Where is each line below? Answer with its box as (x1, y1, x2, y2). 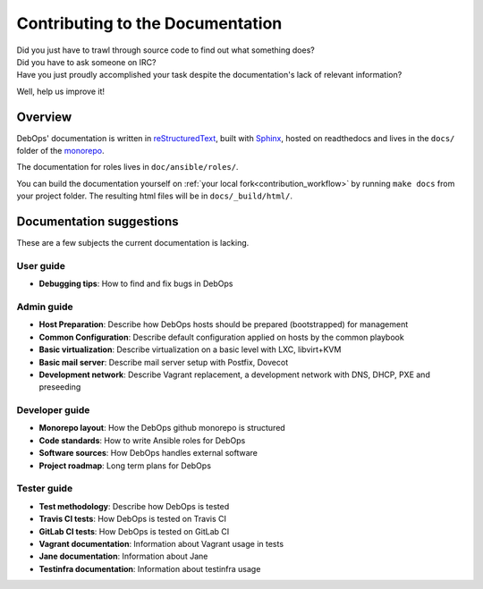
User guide (16, 259, 66, 272)
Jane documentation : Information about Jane (38, 551, 208, 562)
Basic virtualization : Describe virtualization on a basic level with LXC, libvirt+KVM (38, 344, 342, 355)
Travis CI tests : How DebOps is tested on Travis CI (38, 514, 227, 525)
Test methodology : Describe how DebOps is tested (38, 501, 230, 511)
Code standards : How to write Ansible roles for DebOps (38, 434, 246, 446)
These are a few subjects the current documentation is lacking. (16, 238, 250, 248)
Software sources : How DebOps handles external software (38, 448, 258, 459)
